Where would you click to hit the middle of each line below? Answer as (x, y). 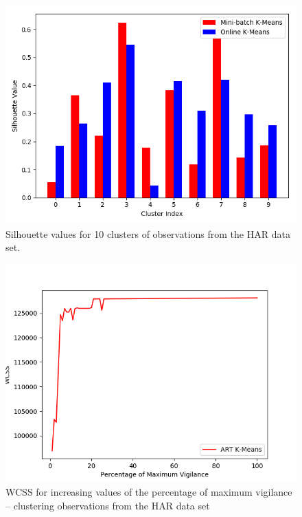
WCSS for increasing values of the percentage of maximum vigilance (149, 492)
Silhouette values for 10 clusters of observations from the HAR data (148, 233)
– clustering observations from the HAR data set (108, 505)
